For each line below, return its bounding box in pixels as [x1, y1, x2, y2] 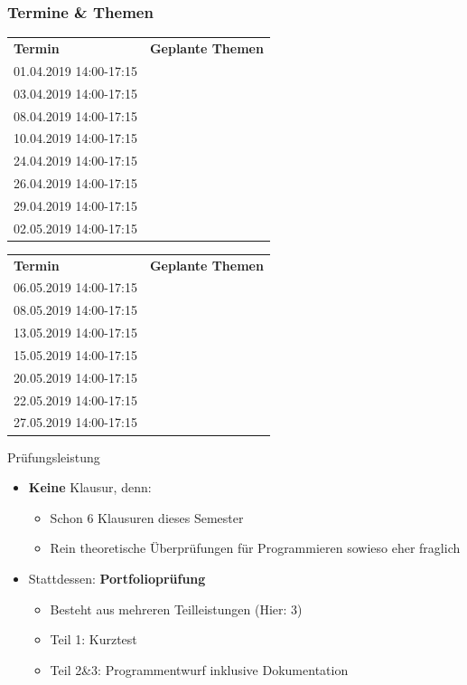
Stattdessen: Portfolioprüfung [28, 568, 206, 587]
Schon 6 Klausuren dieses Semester [50, 508, 244, 527]
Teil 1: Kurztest [50, 630, 137, 649]
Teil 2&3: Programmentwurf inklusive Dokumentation [50, 660, 349, 679]
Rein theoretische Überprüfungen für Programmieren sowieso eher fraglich [50, 538, 461, 557]
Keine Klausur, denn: [28, 478, 152, 497]
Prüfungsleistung [7, 447, 100, 466]
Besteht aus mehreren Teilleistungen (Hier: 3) [50, 599, 303, 618]
